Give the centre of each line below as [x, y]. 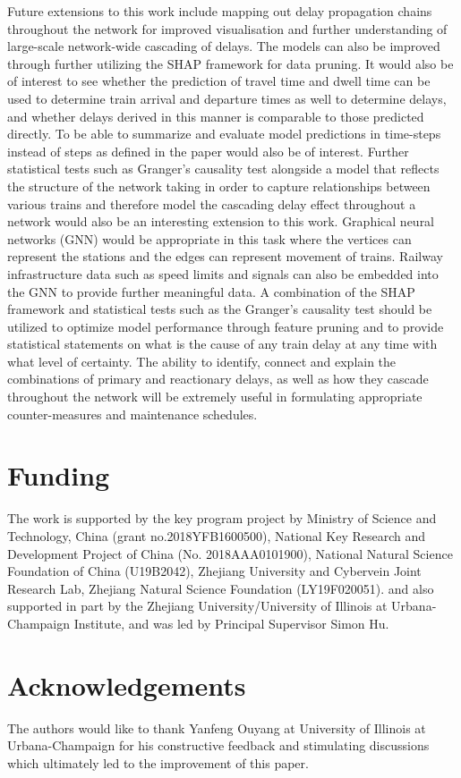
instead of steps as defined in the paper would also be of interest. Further [208, 151]
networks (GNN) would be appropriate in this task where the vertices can [209, 238]
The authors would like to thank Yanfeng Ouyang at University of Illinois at [217, 727]
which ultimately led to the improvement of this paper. [158, 762]
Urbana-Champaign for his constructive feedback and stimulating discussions [218, 745]
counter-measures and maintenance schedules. [132, 414]
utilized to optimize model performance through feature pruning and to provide [226, 326]
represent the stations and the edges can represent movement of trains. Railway [225, 256]
